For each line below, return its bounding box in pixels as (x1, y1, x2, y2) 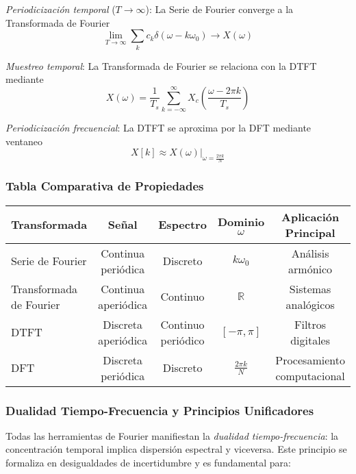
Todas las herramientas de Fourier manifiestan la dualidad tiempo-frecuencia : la (5, 428, 339, 442)
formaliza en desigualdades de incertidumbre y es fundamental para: (5, 456, 291, 470)
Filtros (294, 316, 327, 332)
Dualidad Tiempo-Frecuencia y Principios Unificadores (5, 401, 314, 419)
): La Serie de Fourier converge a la (145, 2, 294, 16)
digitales (290, 332, 331, 348)
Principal (285, 224, 335, 240)
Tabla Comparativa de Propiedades (5, 177, 204, 195)
